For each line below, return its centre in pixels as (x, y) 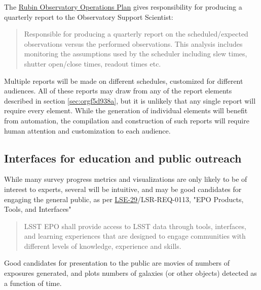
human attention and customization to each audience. (87, 130)
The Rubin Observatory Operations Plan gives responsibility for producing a (123, 7)
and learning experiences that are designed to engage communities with (135, 236)
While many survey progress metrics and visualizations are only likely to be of (126, 179)
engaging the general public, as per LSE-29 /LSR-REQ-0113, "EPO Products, (124, 199)
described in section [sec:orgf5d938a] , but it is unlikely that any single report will (130, 100)
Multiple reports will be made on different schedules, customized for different (124, 80)
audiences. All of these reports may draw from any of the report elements (118, 91)
